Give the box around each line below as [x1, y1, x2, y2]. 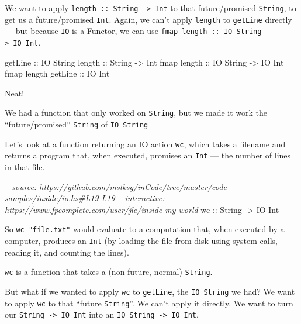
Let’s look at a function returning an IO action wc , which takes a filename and [5, 137, 286, 150]
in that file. [5, 161, 45, 173]
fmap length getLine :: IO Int [5, 67, 110, 80]
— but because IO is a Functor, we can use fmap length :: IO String [5, 25, 262, 37]
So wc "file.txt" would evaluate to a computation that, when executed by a [5, 223, 285, 235]
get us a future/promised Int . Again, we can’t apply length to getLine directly [5, 13, 292, 25]
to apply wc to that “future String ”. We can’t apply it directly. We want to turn [5, 297, 293, 309]
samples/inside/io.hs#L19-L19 [5, 192, 115, 204]
